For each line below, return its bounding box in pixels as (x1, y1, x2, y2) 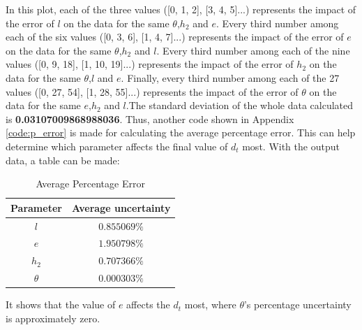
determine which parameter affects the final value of (6, 138, 228, 153)
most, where (184, 297, 236, 312)
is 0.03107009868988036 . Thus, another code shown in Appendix (6, 111, 294, 126)
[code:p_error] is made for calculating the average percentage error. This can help (6, 125, 356, 140)
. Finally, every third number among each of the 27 (121, 70, 340, 85)
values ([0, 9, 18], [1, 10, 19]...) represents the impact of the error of (6, 57, 294, 71)
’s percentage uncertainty (243, 297, 352, 312)
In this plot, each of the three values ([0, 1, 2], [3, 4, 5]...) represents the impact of (6, 2, 356, 16)
